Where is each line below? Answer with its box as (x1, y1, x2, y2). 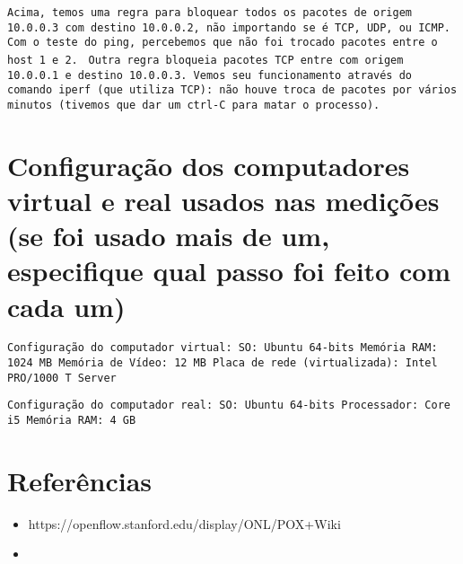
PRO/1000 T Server (7, 371, 117, 384)
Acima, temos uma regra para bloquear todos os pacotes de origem (7, 6, 413, 19)
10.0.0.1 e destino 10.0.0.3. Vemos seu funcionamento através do (7, 68, 413, 82)
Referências (7, 462, 153, 498)
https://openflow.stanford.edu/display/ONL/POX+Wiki (28, 514, 341, 533)
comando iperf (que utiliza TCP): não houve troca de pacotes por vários (7, 84, 458, 97)
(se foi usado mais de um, (7, 217, 330, 254)
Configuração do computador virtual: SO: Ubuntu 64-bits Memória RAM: (7, 341, 438, 355)
